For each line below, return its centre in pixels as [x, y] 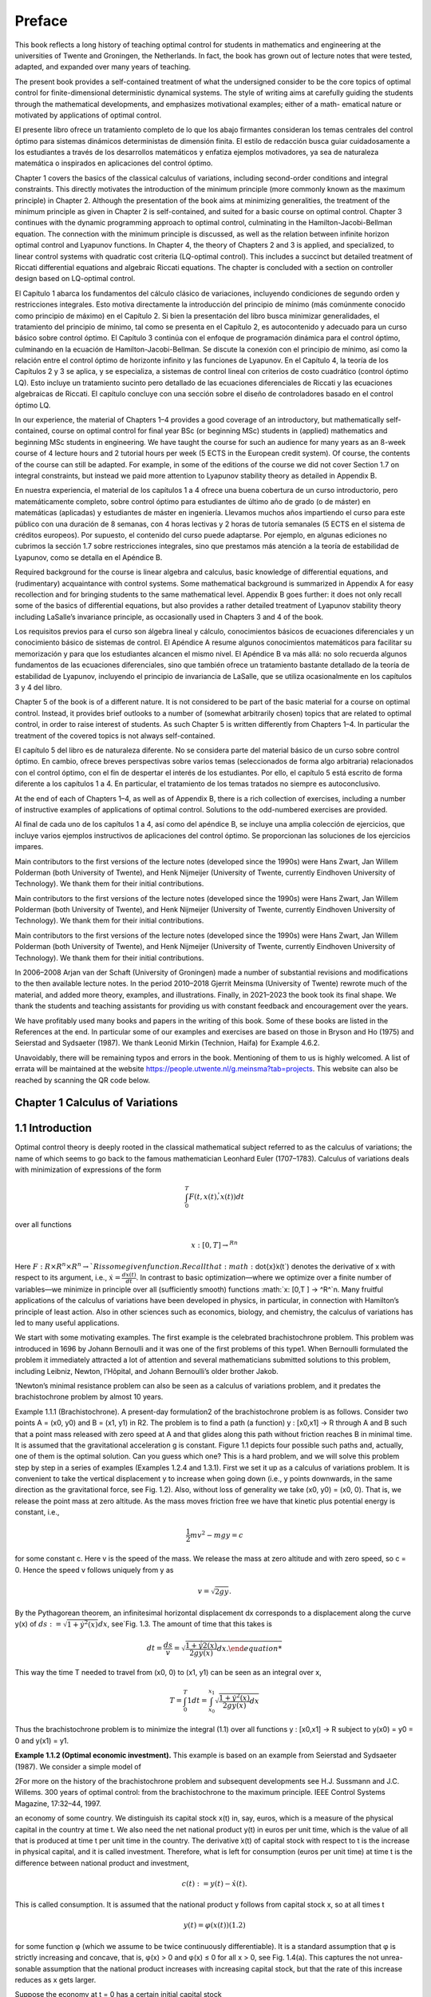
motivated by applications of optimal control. [88, 115]
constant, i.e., [37, 1512]
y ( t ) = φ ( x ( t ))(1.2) [215, 1926]
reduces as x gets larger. [55, 1980]
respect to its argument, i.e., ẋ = [68, 1277]
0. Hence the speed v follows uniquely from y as [94, 1570]
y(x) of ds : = [38, 1624]
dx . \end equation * [249, 1648]
